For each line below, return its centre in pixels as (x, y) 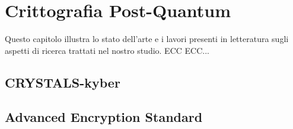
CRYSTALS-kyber (63, 82)
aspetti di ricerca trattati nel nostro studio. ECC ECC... (107, 50)
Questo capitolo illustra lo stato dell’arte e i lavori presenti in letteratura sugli (147, 39)
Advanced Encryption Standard (104, 117)
